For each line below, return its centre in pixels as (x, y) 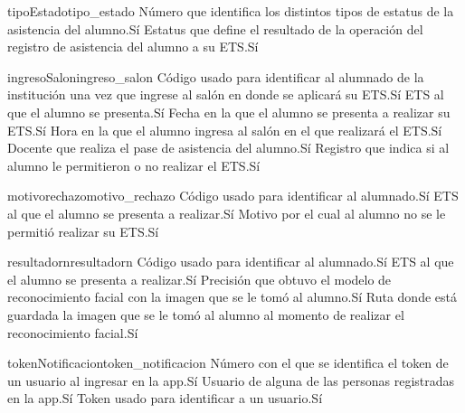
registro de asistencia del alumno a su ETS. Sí (133, 47)
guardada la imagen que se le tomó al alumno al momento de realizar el (206, 314)
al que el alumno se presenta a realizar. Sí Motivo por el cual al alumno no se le (227, 213)
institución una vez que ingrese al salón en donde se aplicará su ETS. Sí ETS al (226, 94)
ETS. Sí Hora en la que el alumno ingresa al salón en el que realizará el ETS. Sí (225, 130)
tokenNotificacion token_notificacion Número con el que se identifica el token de (228, 363)
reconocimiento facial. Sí (73, 332)
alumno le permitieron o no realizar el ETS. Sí (134, 165)
